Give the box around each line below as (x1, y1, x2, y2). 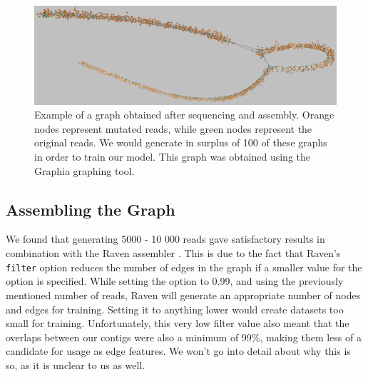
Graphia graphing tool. (34, 163, 135, 178)
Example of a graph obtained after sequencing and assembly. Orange (34, 107, 334, 122)
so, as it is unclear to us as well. (6, 357, 145, 372)
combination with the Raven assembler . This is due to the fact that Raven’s (6, 246, 341, 261)
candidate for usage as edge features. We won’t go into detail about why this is (6, 343, 351, 358)
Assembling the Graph (6, 198, 175, 220)
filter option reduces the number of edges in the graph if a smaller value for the (6, 259, 362, 274)
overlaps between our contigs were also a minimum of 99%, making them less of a (6, 329, 362, 344)
